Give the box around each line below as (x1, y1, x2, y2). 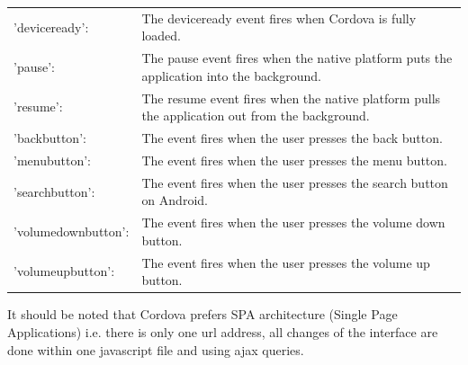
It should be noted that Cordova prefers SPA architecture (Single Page (7, 305, 398, 324)
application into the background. (141, 66, 321, 85)
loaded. (141, 26, 181, 45)
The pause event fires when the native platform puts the (141, 49, 453, 67)
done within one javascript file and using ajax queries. (7, 340, 304, 359)
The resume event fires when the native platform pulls (141, 88, 441, 107)
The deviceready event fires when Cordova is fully (141, 8, 417, 27)
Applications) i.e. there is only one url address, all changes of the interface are (7, 322, 438, 341)
